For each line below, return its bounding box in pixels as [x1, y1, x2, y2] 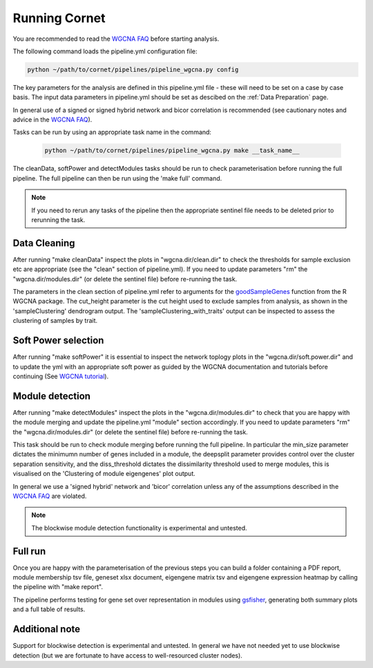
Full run [12, 545, 46, 557]
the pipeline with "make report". [12, 583, 104, 591]
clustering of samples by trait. [12, 317, 98, 325]
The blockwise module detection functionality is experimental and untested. [31, 523, 248, 532]
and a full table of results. [12, 605, 86, 613]
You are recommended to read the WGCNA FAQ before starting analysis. [12, 35, 220, 43]
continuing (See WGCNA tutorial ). [12, 372, 109, 380]
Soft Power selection [12, 335, 104, 346]
